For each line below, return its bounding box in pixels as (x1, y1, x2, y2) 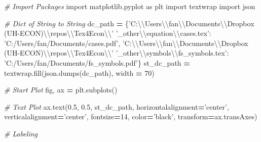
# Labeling (4, 128, 38, 138)
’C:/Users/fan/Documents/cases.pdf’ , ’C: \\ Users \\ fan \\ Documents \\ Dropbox (4, 37, 248, 48)
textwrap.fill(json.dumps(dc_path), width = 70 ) (4, 67, 155, 78)
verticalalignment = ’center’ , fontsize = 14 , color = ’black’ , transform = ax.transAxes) (4, 111, 257, 122)
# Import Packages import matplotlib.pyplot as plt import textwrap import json (4, 1, 255, 11)
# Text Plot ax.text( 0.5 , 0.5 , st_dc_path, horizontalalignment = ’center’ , (4, 101, 229, 112)
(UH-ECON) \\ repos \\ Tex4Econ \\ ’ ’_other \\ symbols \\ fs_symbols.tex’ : (4, 48, 229, 58)
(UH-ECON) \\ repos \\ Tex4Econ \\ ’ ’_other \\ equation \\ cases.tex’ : (4, 28, 211, 38)
